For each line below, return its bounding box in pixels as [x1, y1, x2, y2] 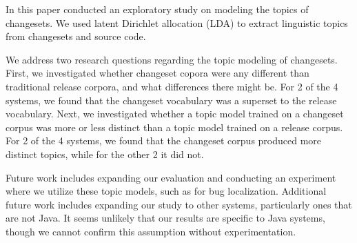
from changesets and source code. [6, 29, 146, 43]
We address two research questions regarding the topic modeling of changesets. [6, 52, 338, 66]
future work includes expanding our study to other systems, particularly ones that [6, 197, 352, 211]
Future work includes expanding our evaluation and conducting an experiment [6, 170, 336, 184]
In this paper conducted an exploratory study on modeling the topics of [6, 2, 309, 16]
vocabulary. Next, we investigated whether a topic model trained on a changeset [6, 106, 344, 121]
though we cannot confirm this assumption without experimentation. [6, 224, 296, 238]
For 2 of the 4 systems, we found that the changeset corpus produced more [6, 133, 322, 148]
